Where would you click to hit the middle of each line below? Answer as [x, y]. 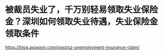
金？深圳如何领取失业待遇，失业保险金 [82, 22]
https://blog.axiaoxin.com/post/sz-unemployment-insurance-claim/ [72, 47]
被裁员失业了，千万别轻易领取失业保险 [82, 10]
